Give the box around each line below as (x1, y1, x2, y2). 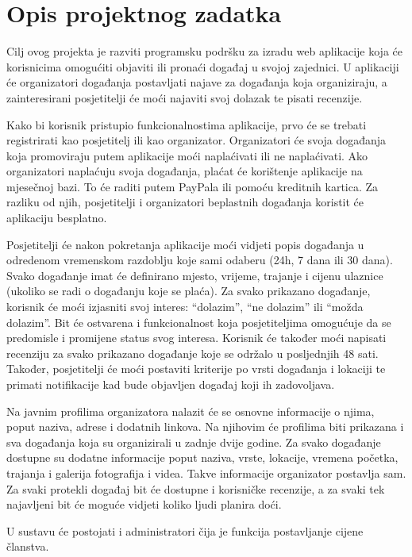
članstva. (6, 538, 49, 555)
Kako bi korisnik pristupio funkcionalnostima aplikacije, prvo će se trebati (6, 116, 367, 133)
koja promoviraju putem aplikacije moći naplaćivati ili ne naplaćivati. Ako (6, 147, 368, 163)
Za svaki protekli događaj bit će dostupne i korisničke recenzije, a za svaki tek (6, 480, 385, 497)
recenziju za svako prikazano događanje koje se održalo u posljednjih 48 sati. (6, 344, 379, 361)
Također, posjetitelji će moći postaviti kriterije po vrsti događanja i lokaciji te (6, 360, 386, 377)
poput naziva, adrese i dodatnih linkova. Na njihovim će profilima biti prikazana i (6, 418, 404, 435)
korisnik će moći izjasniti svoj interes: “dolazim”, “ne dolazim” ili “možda (6, 298, 364, 315)
